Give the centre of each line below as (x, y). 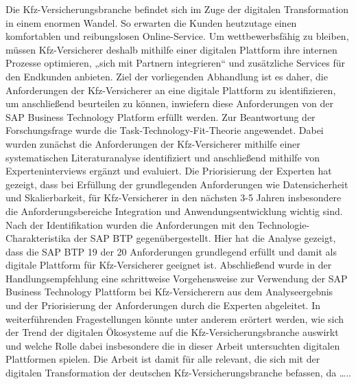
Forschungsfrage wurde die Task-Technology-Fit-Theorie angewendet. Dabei (165, 130)
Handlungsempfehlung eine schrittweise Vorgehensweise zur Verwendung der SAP (177, 278)
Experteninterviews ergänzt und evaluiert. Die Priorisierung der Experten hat (169, 171)
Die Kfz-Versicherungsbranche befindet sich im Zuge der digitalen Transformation (177, 9)
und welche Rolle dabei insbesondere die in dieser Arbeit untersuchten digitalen (173, 345)
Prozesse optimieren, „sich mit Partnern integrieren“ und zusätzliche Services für (175, 63)
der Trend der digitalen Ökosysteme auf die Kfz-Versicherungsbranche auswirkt (172, 332)
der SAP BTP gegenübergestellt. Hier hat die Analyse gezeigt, (205, 238)
